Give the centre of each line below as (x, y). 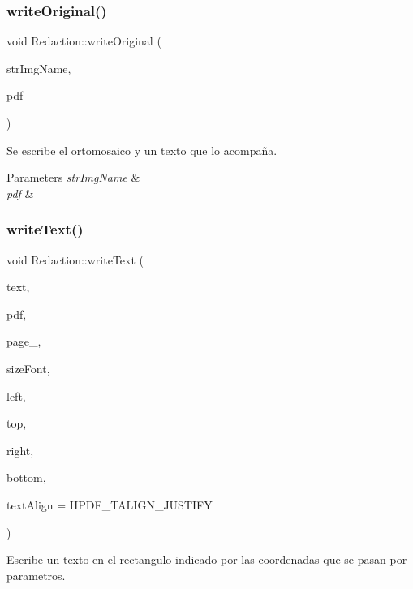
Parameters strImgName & (73, 177)
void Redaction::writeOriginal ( (84, 41)
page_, (24, 341)
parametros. (36, 575)
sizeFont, (28, 368)
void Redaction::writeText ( (75, 259)
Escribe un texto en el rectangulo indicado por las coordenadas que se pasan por (207, 559)
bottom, (26, 477)
